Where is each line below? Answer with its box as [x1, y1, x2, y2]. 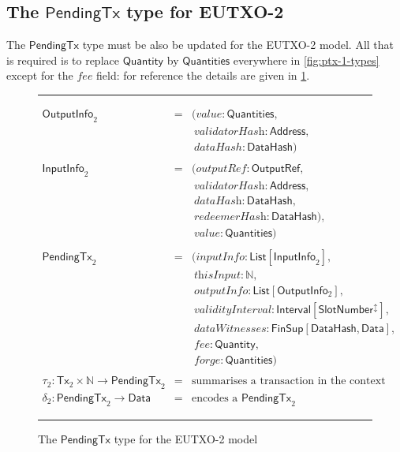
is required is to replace [6, 51, 119, 68]
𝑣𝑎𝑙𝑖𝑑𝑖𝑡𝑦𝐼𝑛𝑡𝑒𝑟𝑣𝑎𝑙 [194, 304, 272, 316]
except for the [6, 67, 73, 84]
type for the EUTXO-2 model [114, 430, 258, 446]
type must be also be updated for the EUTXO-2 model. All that [82, 36, 394, 53]
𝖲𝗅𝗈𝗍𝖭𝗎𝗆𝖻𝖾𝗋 [318, 304, 374, 316]
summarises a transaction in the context [191, 375, 386, 387]
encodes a [191, 392, 238, 404]
